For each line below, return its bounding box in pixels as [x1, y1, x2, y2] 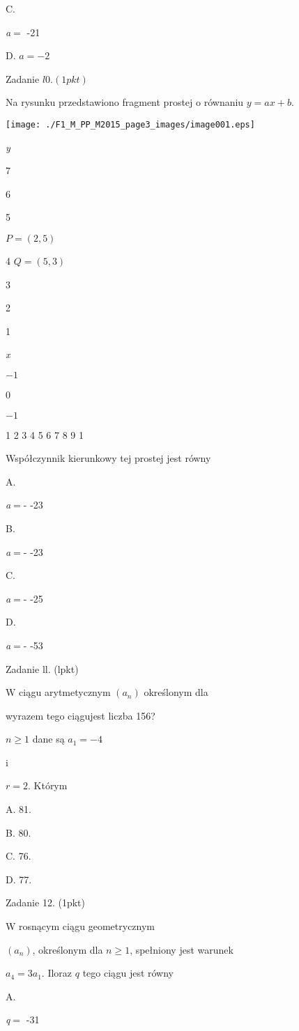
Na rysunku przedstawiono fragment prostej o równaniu [6, 95, 244, 109]
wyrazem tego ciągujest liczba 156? [6, 708, 155, 722]
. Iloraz [41, 966, 72, 980]
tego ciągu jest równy [82, 966, 174, 980]
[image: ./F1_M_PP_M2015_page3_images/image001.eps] [6, 119, 255, 130]
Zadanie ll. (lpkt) [6, 661, 79, 676]
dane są [32, 731, 65, 746]
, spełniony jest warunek [130, 942, 233, 956]
